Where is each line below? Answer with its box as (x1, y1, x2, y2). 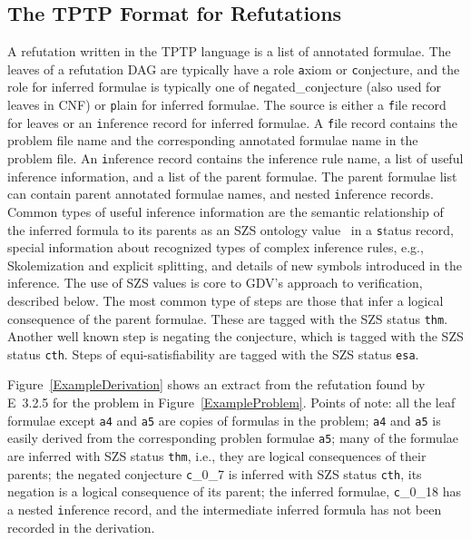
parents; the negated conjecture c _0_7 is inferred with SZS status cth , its (7, 464, 422, 483)
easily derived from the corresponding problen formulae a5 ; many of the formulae (7, 428, 459, 447)
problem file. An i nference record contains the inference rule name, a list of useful (7, 149, 464, 168)
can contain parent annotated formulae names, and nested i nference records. (7, 184, 435, 203)
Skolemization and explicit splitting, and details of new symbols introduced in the (7, 255, 462, 274)
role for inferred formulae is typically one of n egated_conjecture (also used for (7, 77, 441, 96)
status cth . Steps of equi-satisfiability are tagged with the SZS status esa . (7, 344, 419, 363)
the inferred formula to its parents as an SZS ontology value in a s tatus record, (7, 220, 454, 239)
